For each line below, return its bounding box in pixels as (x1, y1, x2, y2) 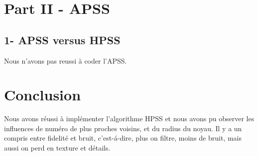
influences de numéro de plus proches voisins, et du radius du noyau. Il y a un (4, 123, 242, 133)
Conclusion (4, 84, 81, 105)
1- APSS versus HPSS (4, 32, 121, 47)
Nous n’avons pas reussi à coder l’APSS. (4, 55, 127, 66)
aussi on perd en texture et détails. (4, 143, 111, 153)
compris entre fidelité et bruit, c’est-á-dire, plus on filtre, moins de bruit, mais (4, 133, 242, 143)
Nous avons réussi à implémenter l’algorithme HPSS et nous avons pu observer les (4, 113, 255, 124)
